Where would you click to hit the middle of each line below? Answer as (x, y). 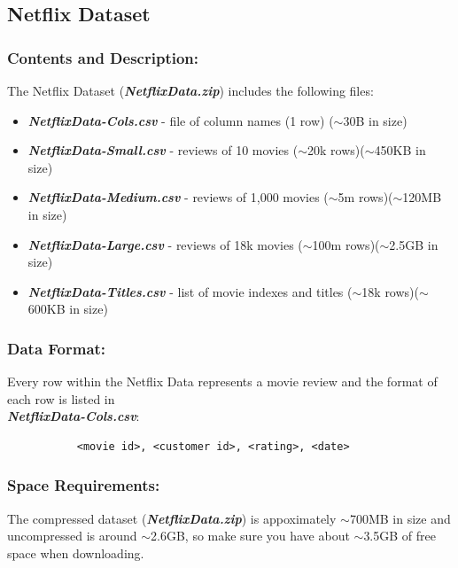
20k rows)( (336, 150)
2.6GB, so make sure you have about (250, 536)
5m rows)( (365, 197)
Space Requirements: (84, 485)
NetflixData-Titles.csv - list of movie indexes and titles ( (190, 291)
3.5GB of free (400, 536)
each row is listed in (61, 398)
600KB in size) (68, 309)
